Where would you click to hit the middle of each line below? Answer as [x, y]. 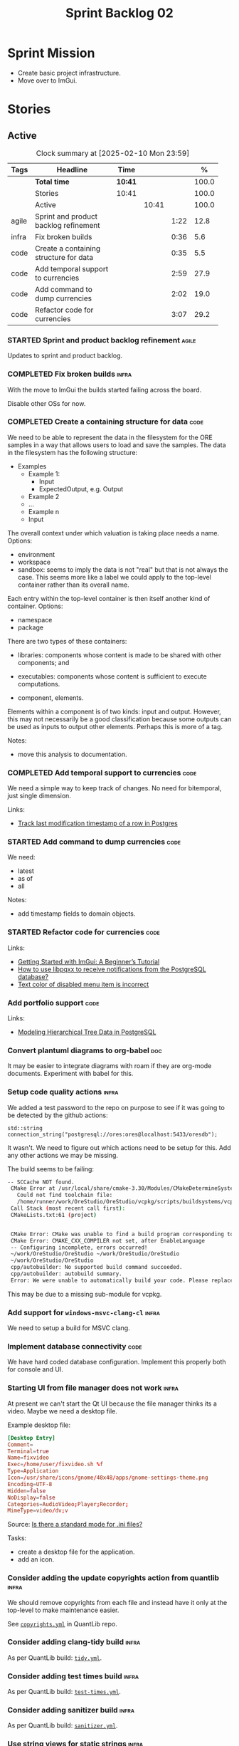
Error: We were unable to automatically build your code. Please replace [122, 1280]
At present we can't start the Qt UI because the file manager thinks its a [112, 1403]
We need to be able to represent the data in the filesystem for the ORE [110, 437]
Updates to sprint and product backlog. [65, 356]
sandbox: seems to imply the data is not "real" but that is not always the [123, 569]
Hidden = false [27, 1491]
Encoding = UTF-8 [30, 1484]
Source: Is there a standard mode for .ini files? [75, 1525]
